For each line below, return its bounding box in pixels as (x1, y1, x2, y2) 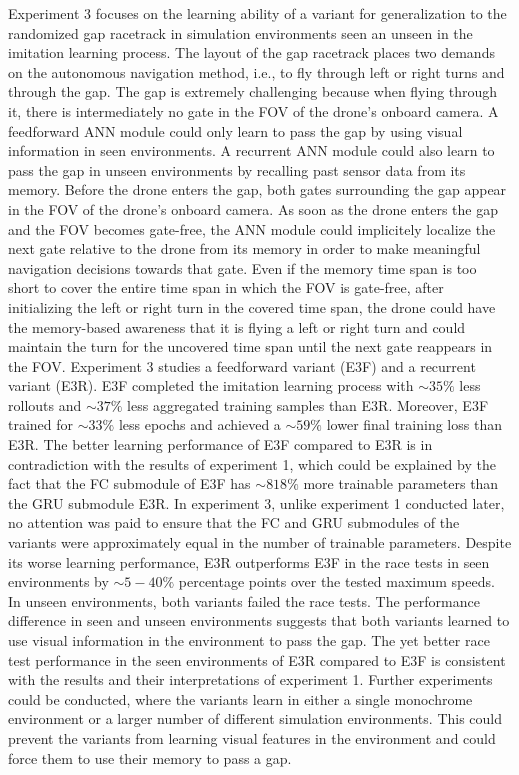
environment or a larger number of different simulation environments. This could (8, 708, 503, 729)
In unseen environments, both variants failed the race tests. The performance (8, 590, 480, 611)
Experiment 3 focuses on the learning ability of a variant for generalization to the (8, 3, 507, 23)
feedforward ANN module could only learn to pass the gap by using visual (8, 120, 463, 141)
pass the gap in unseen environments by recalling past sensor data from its (8, 159, 466, 180)
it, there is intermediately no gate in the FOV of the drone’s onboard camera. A (8, 100, 499, 121)
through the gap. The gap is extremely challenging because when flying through (8, 81, 498, 102)
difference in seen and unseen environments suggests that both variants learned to (8, 610, 510, 631)
